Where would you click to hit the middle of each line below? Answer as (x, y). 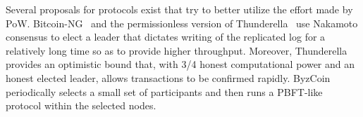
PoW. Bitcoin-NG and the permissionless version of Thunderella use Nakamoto (182, 23)
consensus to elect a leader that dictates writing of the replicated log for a (166, 37)
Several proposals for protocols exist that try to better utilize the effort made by (179, 9)
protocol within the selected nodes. (81, 105)
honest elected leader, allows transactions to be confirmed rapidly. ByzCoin (168, 77)
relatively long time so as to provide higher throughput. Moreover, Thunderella (177, 50)
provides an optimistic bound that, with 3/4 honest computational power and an (180, 64)
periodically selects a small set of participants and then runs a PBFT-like (164, 91)
